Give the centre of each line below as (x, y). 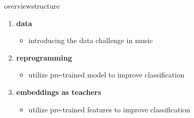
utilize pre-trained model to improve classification (106, 75)
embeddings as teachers (59, 92)
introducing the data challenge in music (91, 40)
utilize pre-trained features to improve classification (109, 109)
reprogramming (44, 57)
